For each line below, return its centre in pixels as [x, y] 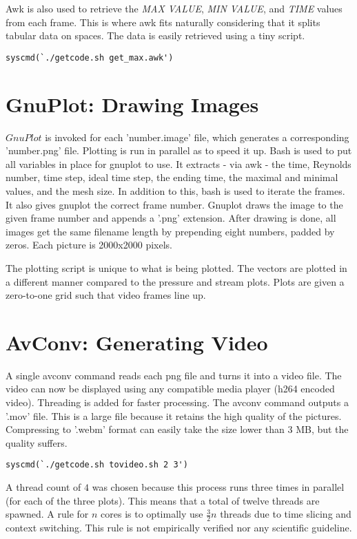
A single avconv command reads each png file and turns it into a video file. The [174, 375]
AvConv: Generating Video [137, 342]
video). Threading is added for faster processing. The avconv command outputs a [177, 402]
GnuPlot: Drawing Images [132, 104]
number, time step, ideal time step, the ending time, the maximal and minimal [172, 177]
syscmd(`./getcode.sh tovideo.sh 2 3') [97, 465]
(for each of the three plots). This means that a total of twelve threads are [163, 500]
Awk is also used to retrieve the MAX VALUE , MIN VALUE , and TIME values [174, 8]
